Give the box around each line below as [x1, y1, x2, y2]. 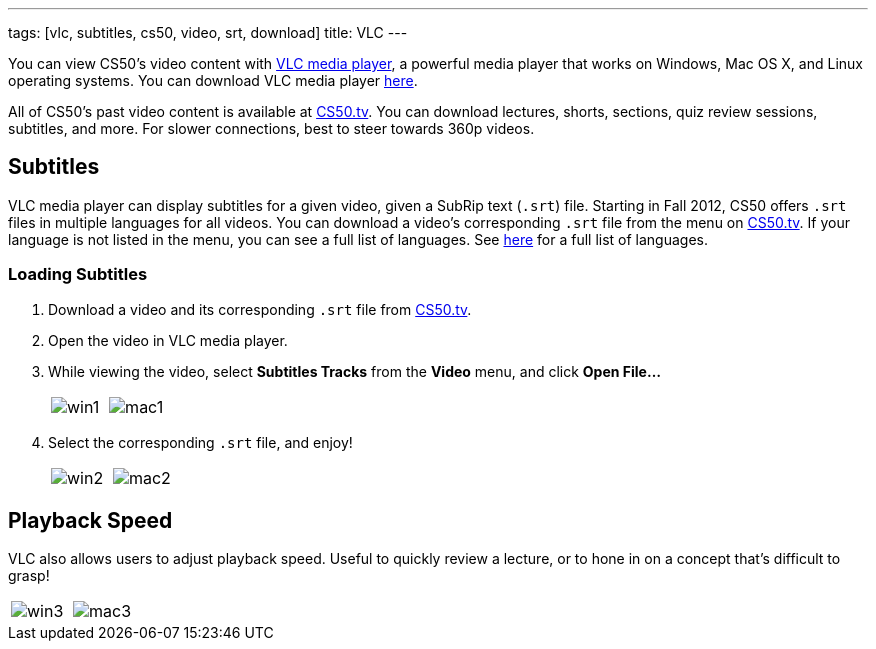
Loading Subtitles [8, 264, 148, 285]
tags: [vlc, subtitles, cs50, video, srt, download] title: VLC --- [8, 24, 408, 41]
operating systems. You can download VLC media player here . [8, 72, 418, 89]
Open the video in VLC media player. [48, 331, 288, 349]
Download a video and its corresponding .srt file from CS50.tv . [48, 300, 472, 318]
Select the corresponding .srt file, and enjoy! [48, 433, 353, 451]
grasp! [8, 567, 50, 585]
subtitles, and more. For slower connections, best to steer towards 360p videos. [8, 120, 535, 137]
